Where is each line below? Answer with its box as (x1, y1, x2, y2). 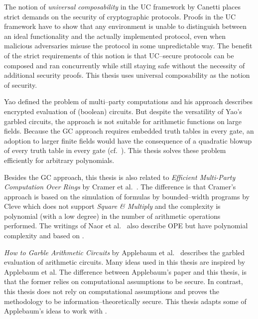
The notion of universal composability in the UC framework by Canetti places (4, 1, 241, 11)
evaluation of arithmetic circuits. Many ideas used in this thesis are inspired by (4, 257, 246, 267)
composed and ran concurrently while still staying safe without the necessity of (4, 60, 245, 70)
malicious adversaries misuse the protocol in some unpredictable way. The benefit (4, 40, 253, 51)
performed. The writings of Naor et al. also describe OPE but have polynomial (4, 220, 248, 231)
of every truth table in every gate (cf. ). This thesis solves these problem (4, 145, 226, 156)
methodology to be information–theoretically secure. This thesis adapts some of (4, 296, 247, 306)
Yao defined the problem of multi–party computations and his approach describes (4, 96, 253, 107)
